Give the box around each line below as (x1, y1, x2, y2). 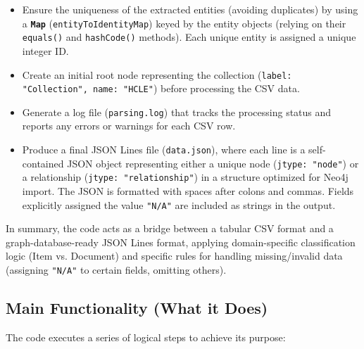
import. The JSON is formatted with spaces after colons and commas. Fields (22, 184, 354, 198)
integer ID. (22, 43, 69, 58)
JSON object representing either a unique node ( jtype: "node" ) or (67, 156, 359, 170)
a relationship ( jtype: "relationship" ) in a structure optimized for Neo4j (22, 170, 349, 184)
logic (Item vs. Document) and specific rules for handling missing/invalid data (6, 248, 343, 263)
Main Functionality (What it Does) (6, 297, 268, 319)
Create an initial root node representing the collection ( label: (22, 67, 292, 82)
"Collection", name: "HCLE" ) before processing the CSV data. (22, 81, 300, 96)
